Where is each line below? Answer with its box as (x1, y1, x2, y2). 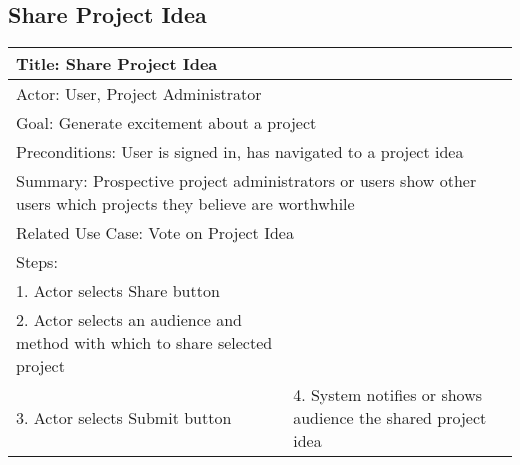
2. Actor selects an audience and (16, 308, 242, 332)
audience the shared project (293, 406, 487, 430)
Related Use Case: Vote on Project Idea (16, 221, 294, 245)
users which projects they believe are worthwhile (16, 192, 355, 216)
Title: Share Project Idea (16, 52, 218, 76)
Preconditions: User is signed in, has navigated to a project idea (16, 140, 464, 164)
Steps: (16, 250, 58, 274)
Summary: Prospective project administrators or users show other (16, 169, 477, 193)
